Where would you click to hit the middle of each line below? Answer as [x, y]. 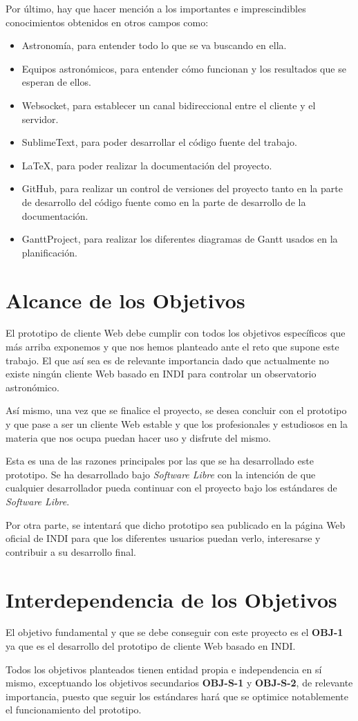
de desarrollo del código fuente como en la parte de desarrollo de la [164, 202]
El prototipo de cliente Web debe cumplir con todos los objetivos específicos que [176, 333]
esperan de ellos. [56, 82]
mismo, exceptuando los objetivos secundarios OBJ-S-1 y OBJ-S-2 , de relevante [179, 683]
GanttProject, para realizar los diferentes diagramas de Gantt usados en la [180, 239]
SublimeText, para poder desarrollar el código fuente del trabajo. [159, 142]
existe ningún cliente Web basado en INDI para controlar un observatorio [161, 374]
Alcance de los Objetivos [125, 300]
